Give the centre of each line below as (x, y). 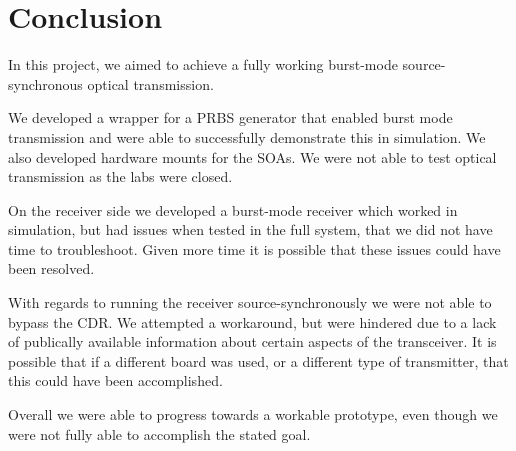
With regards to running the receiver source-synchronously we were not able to (250, 302)
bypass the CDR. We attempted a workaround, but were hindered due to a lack (252, 321)
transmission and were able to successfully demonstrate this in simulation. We (247, 136)
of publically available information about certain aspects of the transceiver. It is (252, 341)
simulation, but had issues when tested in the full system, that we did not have (250, 229)
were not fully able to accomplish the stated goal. (159, 433)
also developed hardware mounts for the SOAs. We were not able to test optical (252, 156)
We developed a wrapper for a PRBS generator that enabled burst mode (230, 117)
